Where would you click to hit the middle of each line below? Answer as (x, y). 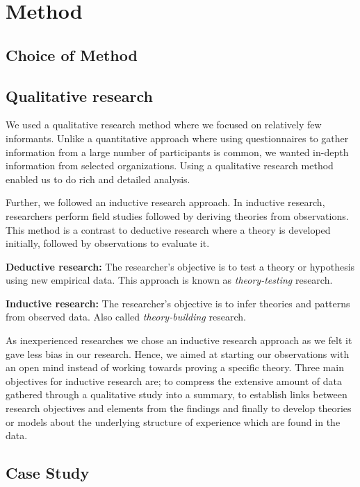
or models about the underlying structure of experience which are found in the (173, 421)
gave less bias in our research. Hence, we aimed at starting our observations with (178, 353)
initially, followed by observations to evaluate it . (108, 243)
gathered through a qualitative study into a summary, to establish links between (177, 394)
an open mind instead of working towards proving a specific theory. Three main (175, 367)
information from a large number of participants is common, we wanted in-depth (177, 152)
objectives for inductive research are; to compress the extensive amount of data (174, 381)
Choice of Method (72, 54)
